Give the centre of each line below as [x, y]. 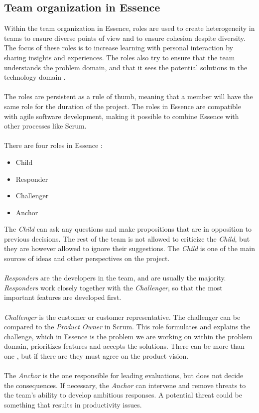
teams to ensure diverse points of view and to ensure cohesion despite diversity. [125, 38]
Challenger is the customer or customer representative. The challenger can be [122, 317]
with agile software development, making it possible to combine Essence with [122, 116]
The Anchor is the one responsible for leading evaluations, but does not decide [124, 375]
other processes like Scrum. [45, 126]
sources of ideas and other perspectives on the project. [87, 258]
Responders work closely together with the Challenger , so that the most [113, 287]
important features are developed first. [63, 297]
